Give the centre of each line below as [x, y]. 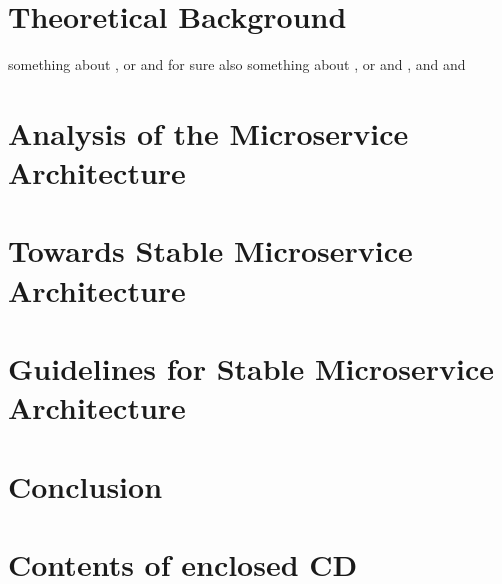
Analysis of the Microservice [208, 132]
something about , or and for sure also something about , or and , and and [237, 64]
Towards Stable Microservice [210, 250]
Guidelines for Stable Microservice [251, 368]
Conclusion [85, 485]
